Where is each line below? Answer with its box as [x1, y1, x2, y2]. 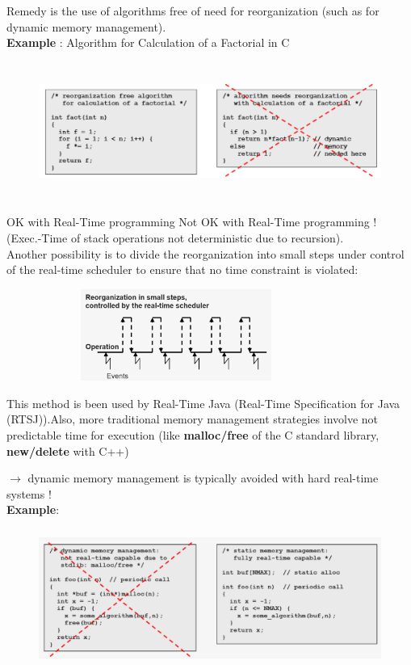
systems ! [6, 485, 52, 502]
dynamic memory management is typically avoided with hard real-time [27, 469, 379, 486]
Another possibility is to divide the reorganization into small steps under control [6, 245, 405, 262]
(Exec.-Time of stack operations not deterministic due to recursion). [6, 229, 344, 246]
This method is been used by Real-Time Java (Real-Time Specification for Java [6, 394, 401, 411]
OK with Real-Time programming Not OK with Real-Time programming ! [6, 213, 377, 230]
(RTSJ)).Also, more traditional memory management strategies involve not [6, 410, 379, 427]
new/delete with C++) [6, 442, 129, 459]
